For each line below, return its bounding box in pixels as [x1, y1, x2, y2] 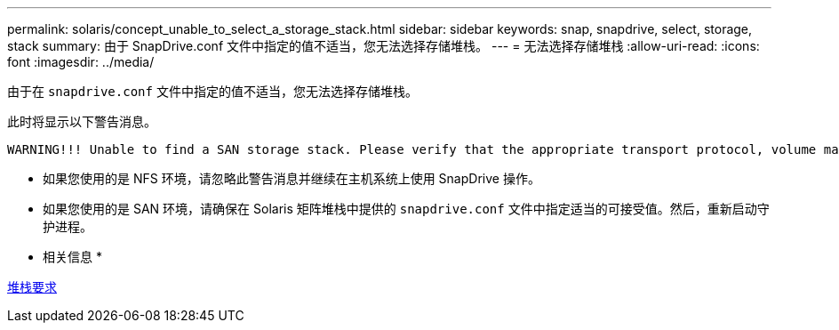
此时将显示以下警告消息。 [7, 114, 156, 129]
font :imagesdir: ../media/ [7, 54, 155, 69]
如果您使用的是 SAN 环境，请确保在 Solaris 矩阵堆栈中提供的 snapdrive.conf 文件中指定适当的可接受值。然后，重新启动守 [43, 201, 770, 216]
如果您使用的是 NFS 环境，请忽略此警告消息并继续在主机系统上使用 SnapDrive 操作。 [43, 171, 540, 186]
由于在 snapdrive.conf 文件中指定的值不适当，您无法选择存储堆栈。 [7, 84, 418, 99]
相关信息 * [43, 249, 102, 264]
